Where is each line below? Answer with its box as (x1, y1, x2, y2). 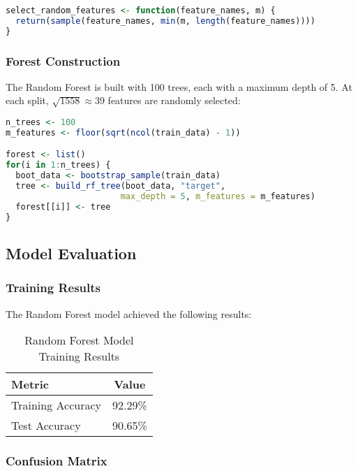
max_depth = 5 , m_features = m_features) (120, 191, 315, 201)
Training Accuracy (11, 397, 101, 414)
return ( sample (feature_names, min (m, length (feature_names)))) (15, 15, 315, 26)
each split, (6, 93, 49, 108)
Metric (11, 376, 49, 393)
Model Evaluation (6, 242, 137, 263)
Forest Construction (6, 52, 121, 69)
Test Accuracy (11, 417, 81, 434)
